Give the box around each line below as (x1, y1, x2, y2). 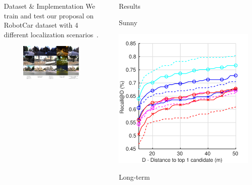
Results (119, 1, 141, 11)
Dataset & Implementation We (4, 1, 95, 11)
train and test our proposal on (4, 10, 94, 20)
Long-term (119, 171, 150, 182)
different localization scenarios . (4, 29, 99, 39)
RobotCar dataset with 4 (4, 20, 79, 30)
